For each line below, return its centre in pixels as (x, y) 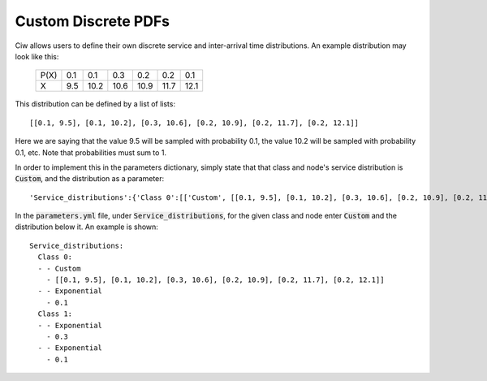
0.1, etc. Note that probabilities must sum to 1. (91, 152)
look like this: (37, 56)
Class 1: (55, 314)
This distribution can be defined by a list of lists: (95, 104)
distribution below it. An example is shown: (86, 227)
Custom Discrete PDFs (93, 21)
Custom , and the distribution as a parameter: (90, 179)
